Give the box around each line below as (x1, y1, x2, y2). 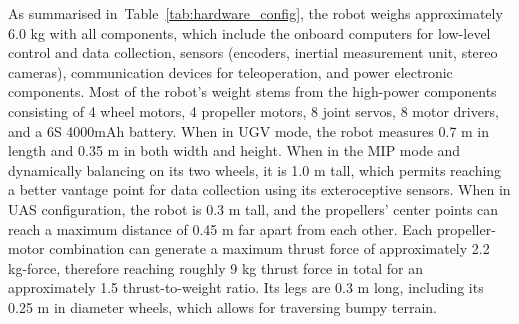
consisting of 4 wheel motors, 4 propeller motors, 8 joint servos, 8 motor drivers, (8, 100, 499, 121)
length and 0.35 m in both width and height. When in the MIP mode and (8, 140, 461, 161)
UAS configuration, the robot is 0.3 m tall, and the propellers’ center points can (8, 198, 499, 219)
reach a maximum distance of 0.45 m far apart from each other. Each (8, 218, 433, 239)
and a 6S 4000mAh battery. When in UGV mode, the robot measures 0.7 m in (8, 120, 490, 141)
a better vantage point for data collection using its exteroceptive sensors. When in (8, 179, 511, 200)
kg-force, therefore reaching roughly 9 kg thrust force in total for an (8, 257, 423, 278)
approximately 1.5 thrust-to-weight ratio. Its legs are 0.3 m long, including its (8, 277, 484, 298)
